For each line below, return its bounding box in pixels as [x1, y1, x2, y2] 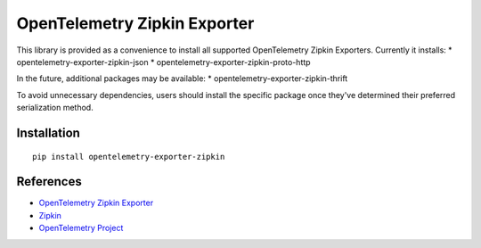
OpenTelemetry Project [38, 223, 124, 234]
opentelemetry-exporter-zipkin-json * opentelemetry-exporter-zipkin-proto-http [16, 56, 311, 67]
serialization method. [16, 103, 94, 113]
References [16, 174, 82, 189]
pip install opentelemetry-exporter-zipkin [32, 152, 225, 161]
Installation [16, 125, 80, 140]
